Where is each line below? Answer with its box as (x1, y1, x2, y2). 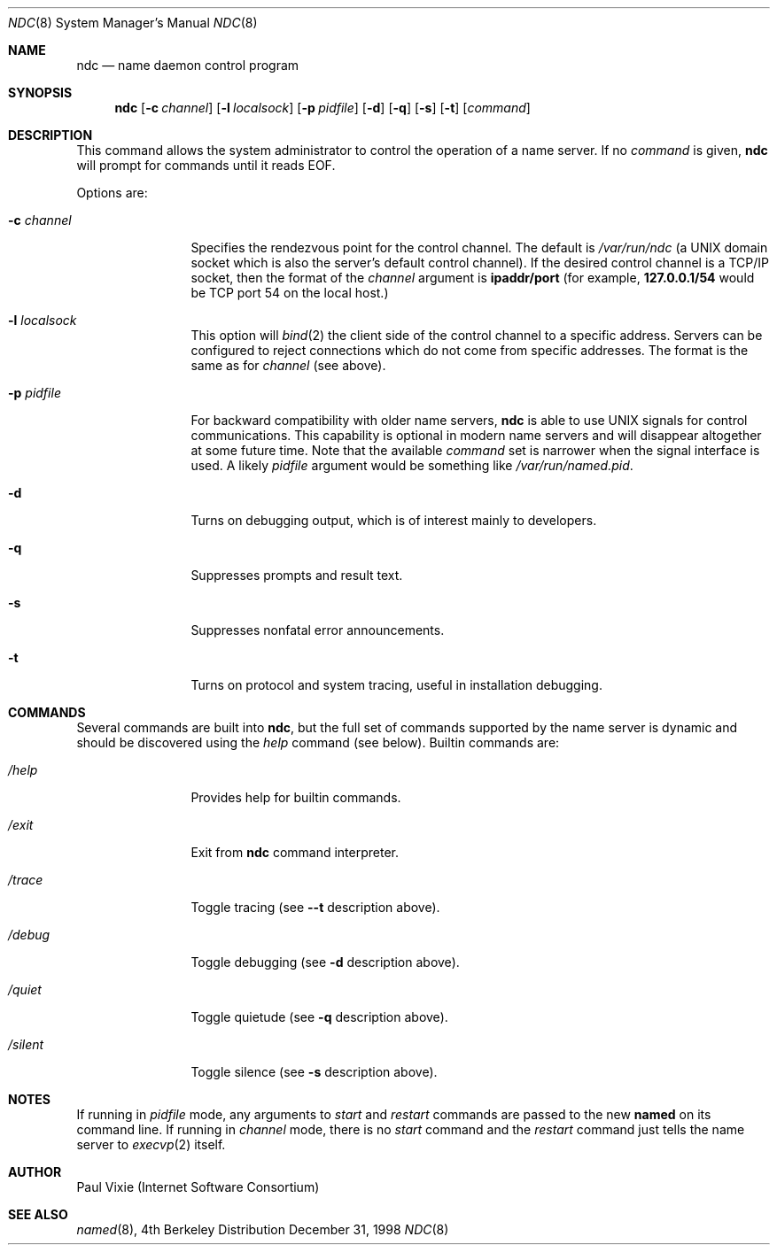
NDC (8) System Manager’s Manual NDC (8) (8, 15, 258, 30)
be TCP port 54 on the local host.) (190, 285, 389, 300)
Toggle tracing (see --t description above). (190, 900, 440, 915)
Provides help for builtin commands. (190, 790, 401, 805)
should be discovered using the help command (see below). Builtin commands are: (76, 735, 560, 750)
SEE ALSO (8, 1207, 68, 1222)
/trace (8, 872, 43, 887)
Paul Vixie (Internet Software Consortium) (76, 1179, 320, 1194)
